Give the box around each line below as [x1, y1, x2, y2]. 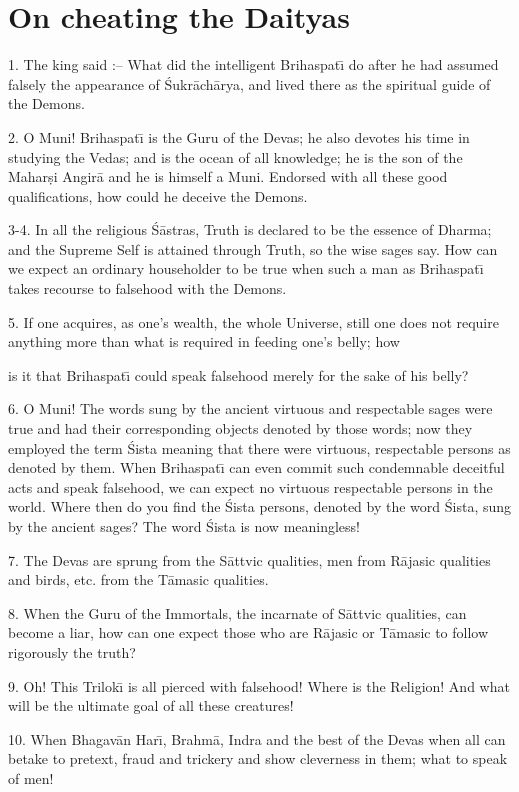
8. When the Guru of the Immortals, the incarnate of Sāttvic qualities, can [8, 602, 467, 623]
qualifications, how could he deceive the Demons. [8, 185, 308, 206]
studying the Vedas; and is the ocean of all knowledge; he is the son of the [8, 146, 463, 167]
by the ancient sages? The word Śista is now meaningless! [8, 516, 361, 536]
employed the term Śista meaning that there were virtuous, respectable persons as [8, 437, 511, 458]
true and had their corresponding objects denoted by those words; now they [8, 418, 473, 439]
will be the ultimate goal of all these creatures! [8, 695, 294, 716]
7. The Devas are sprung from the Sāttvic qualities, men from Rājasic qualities [8, 549, 491, 570]
